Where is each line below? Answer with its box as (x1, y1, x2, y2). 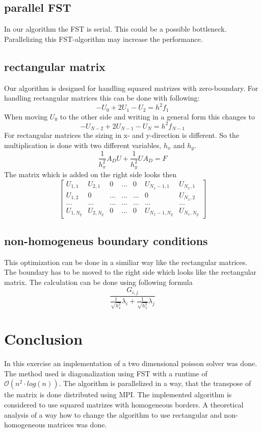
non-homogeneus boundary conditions (4, 232, 208, 248)
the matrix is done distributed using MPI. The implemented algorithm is (4, 389, 232, 400)
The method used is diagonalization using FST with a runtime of (4, 368, 207, 378)
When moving (4, 111, 48, 122)
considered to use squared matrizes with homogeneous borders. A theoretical (4, 399, 244, 410)
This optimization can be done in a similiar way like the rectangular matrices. (4, 256, 248, 267)
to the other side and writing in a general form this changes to (60, 111, 255, 122)
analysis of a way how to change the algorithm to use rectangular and (4, 409, 222, 420)
